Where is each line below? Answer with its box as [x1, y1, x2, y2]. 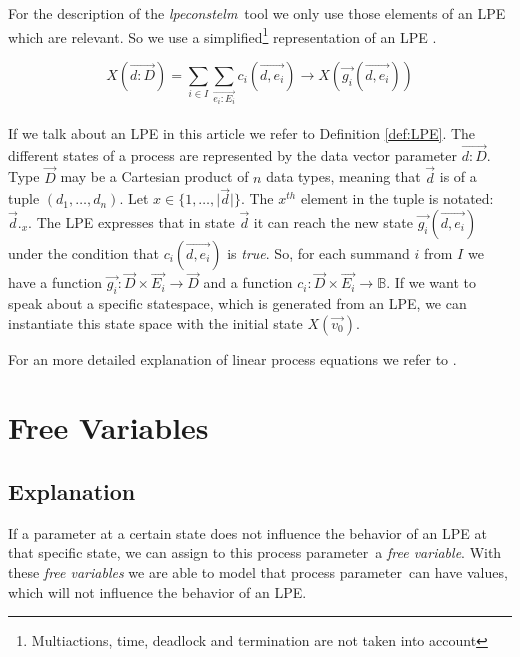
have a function [8, 272, 103, 293]
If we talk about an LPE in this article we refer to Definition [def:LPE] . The [8, 122, 476, 143]
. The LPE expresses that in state [28, 212, 235, 232]
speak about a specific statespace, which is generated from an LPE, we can [8, 293, 467, 314]
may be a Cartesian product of [60, 166, 249, 187]
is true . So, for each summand [227, 243, 410, 263]
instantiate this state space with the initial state [8, 312, 303, 333]
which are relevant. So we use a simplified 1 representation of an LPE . [8, 23, 437, 47]
